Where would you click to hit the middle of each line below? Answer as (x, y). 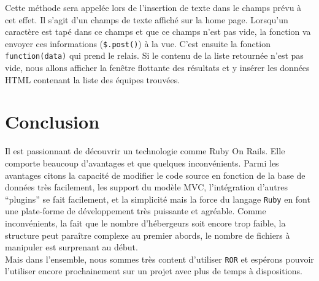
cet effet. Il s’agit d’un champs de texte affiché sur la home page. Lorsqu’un (147, 19)
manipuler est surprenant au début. (71, 247)
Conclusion (52, 122)
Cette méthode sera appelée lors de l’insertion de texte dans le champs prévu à (153, 7)
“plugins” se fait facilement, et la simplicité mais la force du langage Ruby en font (158, 199)
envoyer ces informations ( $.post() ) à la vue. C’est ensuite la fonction (138, 43)
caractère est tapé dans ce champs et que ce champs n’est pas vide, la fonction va (158, 32)
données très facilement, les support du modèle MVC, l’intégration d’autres (146, 187)
